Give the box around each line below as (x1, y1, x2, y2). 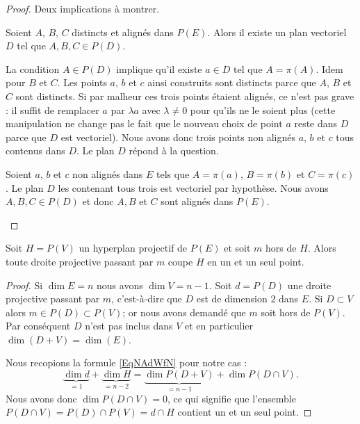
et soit (224, 240, 251, 255)
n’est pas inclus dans (85, 318, 173, 333)
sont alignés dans (161, 194, 234, 209)
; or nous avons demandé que (122, 304, 246, 319)
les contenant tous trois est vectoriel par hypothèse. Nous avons (58, 180, 329, 195)
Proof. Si (6, 277, 43, 292)
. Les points (57, 75, 107, 90)
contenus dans (6, 143, 65, 158)
